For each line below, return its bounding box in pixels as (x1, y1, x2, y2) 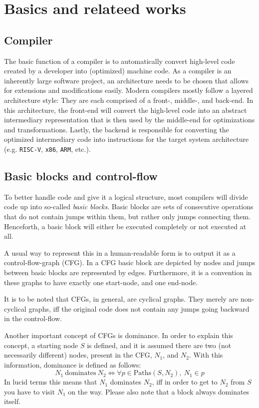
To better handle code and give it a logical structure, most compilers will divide (4, 191, 248, 202)
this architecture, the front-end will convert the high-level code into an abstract (4, 104, 247, 115)
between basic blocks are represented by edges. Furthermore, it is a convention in (4, 267, 252, 277)
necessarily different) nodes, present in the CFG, (4, 350, 152, 360)
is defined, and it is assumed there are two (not (87, 340, 232, 350)
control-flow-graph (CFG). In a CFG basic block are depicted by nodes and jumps (4, 257, 256, 268)
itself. (4, 396, 21, 407)
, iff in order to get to (152, 377, 218, 387)
